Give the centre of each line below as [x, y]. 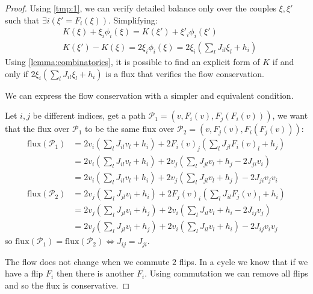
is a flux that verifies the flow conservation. [185, 73]
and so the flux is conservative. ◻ [67, 285]
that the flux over [37, 129]
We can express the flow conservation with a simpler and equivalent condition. [149, 95]
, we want [290, 115]
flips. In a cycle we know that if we [243, 261]
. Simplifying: [133, 20]
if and [283, 62]
